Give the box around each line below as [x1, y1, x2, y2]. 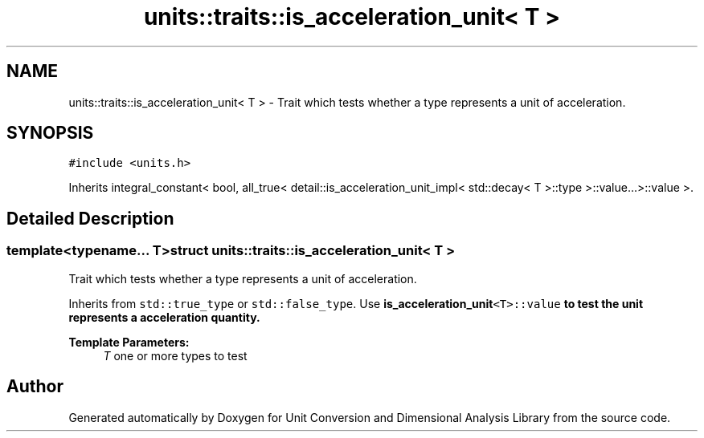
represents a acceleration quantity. [68, 310, 260, 324]
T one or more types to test [103, 348, 248, 363]
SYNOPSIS [6, 123, 94, 144]
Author [6, 376, 63, 397]
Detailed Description [6, 208, 174, 229]
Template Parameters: [68, 335, 190, 349]
